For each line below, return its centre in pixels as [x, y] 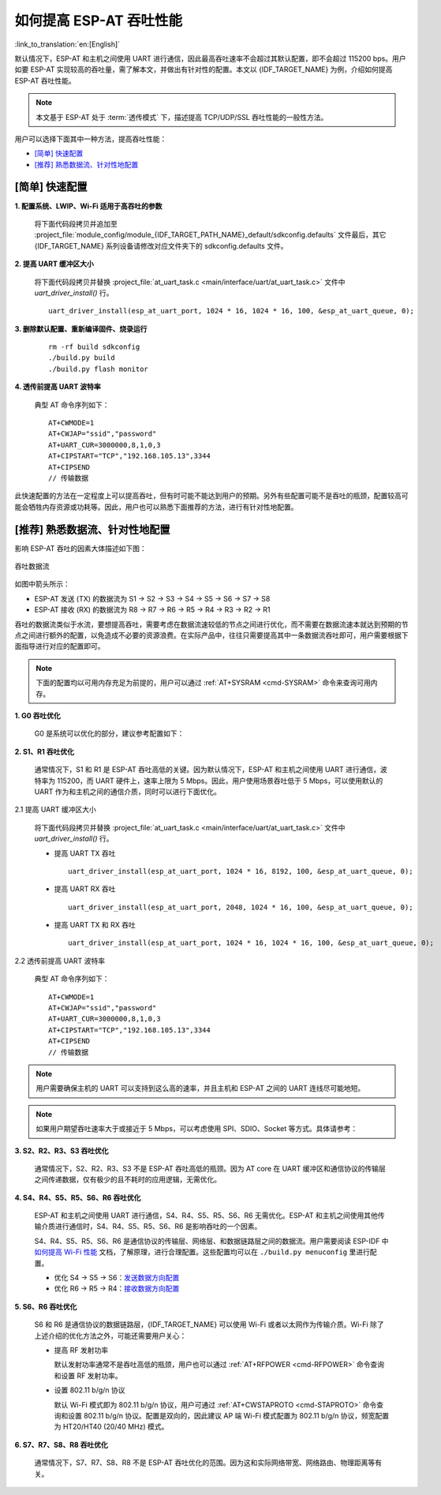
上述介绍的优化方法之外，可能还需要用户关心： [110, 1336]
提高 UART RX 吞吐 [85, 889]
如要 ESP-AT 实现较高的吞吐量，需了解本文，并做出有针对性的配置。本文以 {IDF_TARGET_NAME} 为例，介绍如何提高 [204, 69]
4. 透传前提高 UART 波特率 [58, 387]
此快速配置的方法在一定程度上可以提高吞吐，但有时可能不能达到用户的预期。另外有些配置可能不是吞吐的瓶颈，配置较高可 [211, 496]
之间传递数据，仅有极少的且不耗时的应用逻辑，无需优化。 [127, 1179]
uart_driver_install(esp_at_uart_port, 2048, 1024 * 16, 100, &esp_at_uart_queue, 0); [241, 907]
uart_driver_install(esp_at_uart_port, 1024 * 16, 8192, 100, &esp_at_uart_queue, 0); [241, 871]
